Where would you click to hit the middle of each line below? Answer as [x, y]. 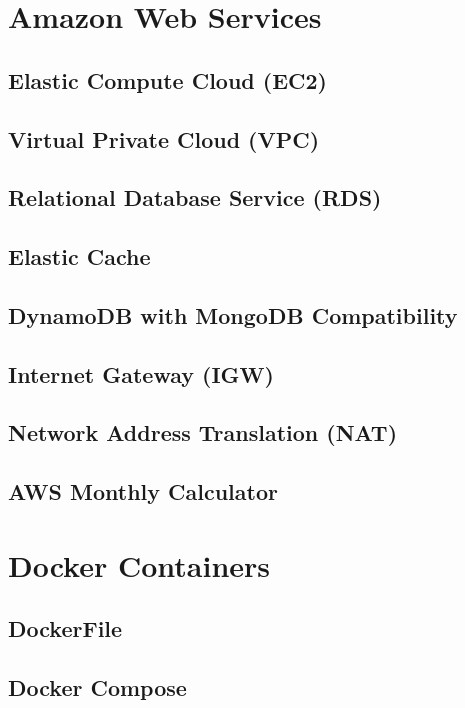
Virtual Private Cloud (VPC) [164, 138]
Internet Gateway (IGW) [141, 373]
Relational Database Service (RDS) [195, 197]
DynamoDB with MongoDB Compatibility [233, 314]
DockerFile [65, 628]
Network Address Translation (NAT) [203, 432]
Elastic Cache [79, 256]
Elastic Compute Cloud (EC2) [167, 79]
